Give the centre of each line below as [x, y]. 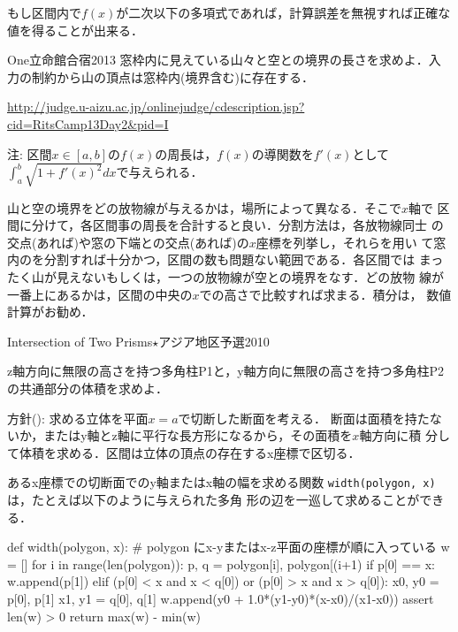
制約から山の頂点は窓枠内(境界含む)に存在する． [172, 76]
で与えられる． [160, 172]
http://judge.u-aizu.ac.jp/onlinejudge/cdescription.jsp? [156, 107]
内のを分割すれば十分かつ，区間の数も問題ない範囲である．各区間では [211, 259]
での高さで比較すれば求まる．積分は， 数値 [325, 294]
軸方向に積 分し [405, 435]
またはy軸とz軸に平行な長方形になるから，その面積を [198, 435]
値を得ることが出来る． [75, 30]
